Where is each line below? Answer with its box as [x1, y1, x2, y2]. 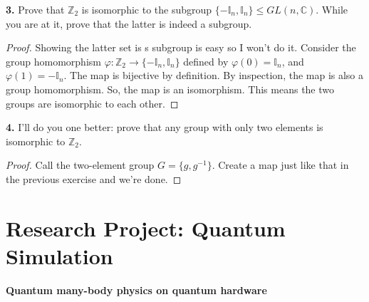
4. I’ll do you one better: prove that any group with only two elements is [6, 120, 323, 135]
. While [316, 2, 348, 16]
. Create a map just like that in [212, 157, 349, 172]
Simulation [6, 241, 113, 270]
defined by [183, 53, 229, 68]
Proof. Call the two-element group [6, 157, 155, 172]
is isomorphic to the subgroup [81, 2, 212, 16]
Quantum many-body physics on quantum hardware [6, 282, 267, 297]
